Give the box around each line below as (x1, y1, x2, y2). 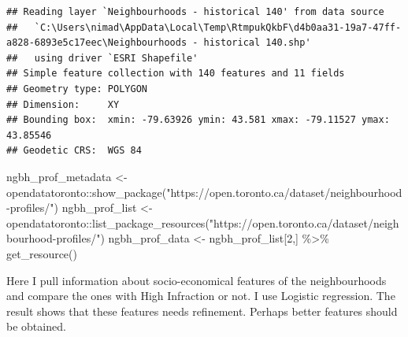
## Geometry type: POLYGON (6, 83, 147, 94)
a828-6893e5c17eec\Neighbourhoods (6, 37, 187, 49)
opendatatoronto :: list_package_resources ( (6, 214, 210, 231)
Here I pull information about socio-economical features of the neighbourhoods (6, 272, 387, 288)
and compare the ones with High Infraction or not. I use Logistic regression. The (6, 287, 395, 304)
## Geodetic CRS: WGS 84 (6, 145, 142, 157)
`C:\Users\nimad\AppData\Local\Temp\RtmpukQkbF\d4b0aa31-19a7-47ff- (34, 21, 402, 33)
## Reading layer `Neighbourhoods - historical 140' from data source (6, 6, 384, 17)
